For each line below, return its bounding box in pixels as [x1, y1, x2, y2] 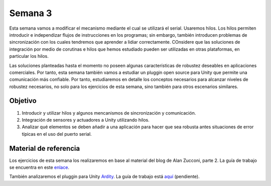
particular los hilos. [9, 53, 49, 59]
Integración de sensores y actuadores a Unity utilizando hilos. [22, 117, 150, 123]
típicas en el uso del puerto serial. [22, 131, 92, 137]
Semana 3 [9, 8, 52, 19]
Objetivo [9, 97, 37, 105]
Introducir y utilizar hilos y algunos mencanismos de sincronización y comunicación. [22, 110, 196, 116]
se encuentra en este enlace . [9, 164, 70, 170]
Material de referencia [9, 144, 80, 153]
